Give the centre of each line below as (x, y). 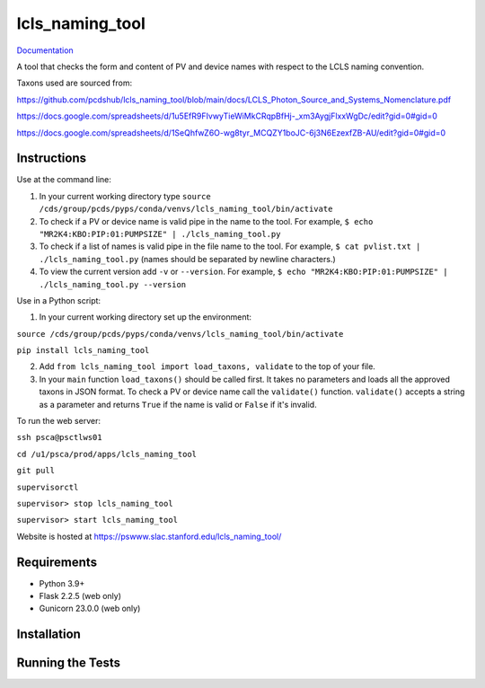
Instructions (52, 159)
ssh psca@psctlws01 (59, 437)
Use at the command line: (64, 180)
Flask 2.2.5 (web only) (80, 596)
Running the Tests (69, 663)
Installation (48, 635)
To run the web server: (58, 421)
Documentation (45, 50)
